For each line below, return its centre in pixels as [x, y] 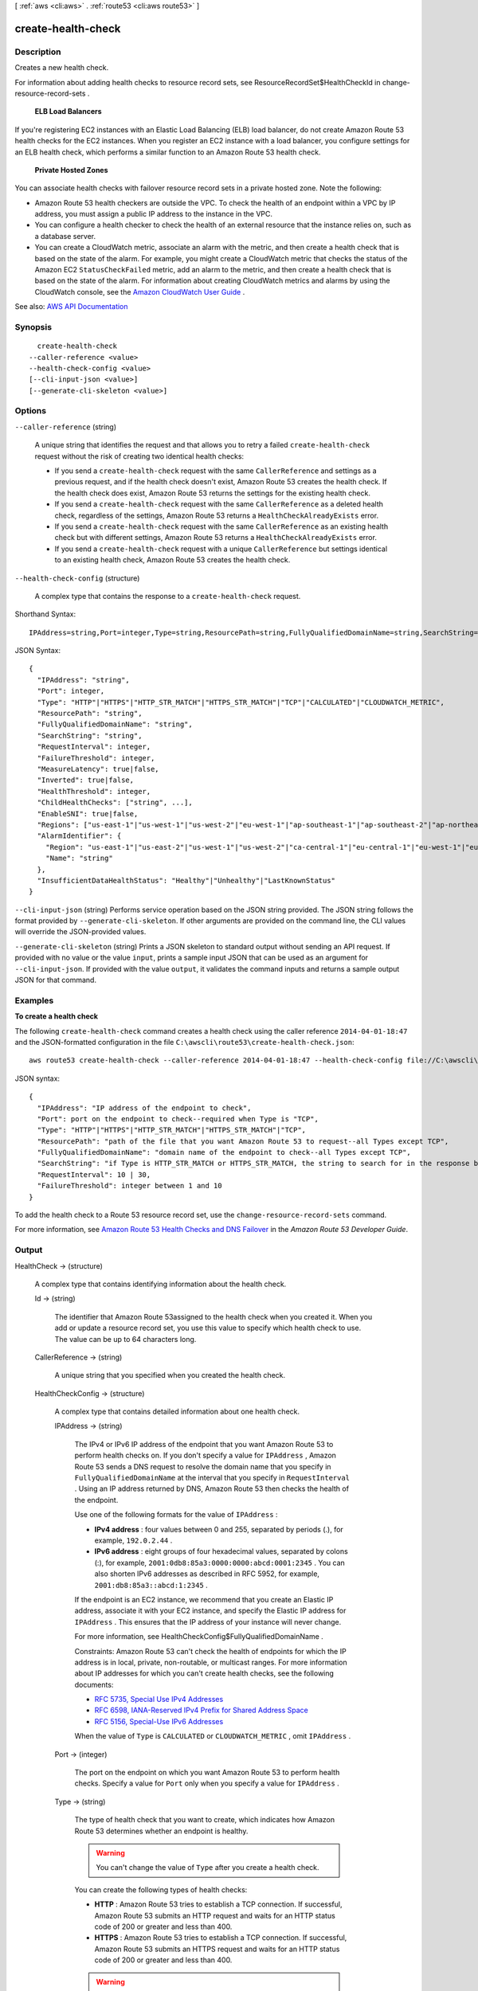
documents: [94, 1684]
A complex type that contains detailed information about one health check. [177, 1412]
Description [38, 52]
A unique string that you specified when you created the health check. [170, 1375]
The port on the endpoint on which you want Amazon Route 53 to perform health [207, 1773]
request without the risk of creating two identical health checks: [139, 456]
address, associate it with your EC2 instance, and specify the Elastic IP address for [210, 1611]
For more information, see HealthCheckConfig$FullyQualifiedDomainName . [199, 1637]
